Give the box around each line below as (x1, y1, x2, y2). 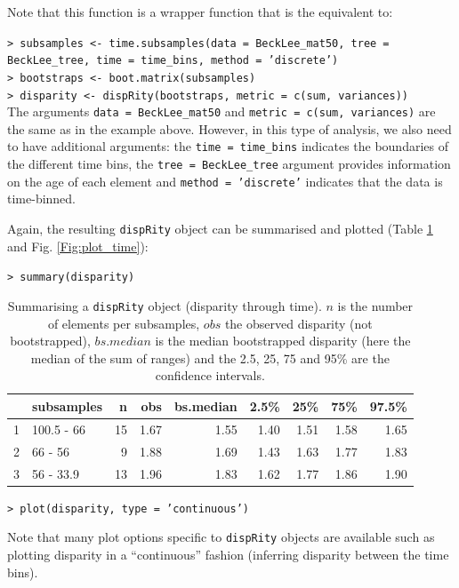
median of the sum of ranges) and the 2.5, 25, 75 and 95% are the (30, 348, 390, 367)
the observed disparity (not (224, 314, 373, 332)
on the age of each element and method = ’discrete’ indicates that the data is (7, 171, 443, 190)
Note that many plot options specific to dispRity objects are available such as (7, 528, 435, 546)
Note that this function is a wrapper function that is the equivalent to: (7, 3, 393, 20)
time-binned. (7, 189, 76, 208)
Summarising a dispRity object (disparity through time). (7, 296, 322, 314)
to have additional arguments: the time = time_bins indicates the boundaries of (7, 137, 448, 155)
